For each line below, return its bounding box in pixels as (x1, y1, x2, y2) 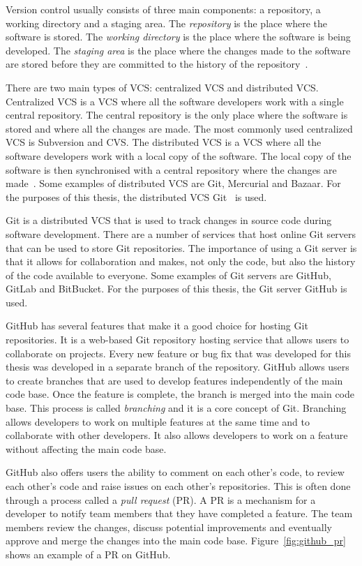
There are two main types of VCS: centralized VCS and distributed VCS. (6, 80, 319, 94)
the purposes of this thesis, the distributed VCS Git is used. (6, 189, 267, 204)
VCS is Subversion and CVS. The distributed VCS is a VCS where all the (6, 135, 322, 149)
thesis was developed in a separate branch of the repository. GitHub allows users (6, 359, 349, 374)
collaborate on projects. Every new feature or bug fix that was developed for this (6, 345, 351, 360)
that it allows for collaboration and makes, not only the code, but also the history (6, 254, 356, 269)
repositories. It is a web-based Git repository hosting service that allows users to (6, 332, 349, 347)
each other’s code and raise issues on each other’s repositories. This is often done (6, 479, 351, 493)
